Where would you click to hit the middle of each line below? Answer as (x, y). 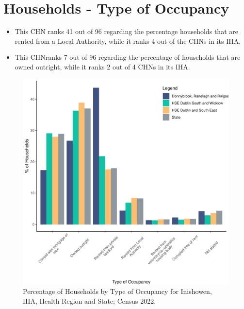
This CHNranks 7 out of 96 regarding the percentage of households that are (128, 57)
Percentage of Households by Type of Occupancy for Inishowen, (117, 291)
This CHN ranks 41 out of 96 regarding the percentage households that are (126, 31)
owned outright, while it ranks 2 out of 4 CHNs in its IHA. (102, 66)
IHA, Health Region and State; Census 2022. (89, 300)
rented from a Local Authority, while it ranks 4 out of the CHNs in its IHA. (128, 41)
